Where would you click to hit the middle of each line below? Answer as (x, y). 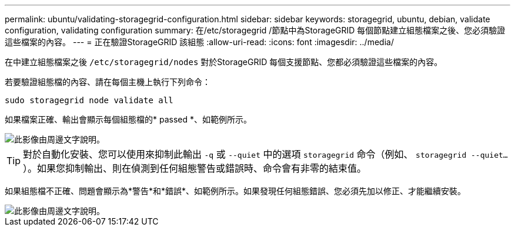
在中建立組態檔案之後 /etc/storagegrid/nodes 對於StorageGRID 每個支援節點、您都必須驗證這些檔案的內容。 (224, 62)
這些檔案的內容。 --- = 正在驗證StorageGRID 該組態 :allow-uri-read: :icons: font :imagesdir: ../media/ (199, 42)
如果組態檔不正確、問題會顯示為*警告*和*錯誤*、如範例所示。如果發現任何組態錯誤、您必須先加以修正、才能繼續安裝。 (235, 191)
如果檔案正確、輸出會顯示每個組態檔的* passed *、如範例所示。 (128, 119)
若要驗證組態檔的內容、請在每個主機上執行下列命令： (108, 82)
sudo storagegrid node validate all (89, 100)
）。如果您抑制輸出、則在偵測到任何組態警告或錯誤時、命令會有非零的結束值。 (195, 168)
